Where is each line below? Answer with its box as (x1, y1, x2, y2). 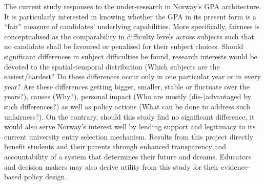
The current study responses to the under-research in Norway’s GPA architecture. (4, 1, 261, 11)
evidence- (221, 161, 250, 172)
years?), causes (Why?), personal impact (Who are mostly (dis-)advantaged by (4, 91, 252, 102)
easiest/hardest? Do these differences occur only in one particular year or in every (4, 71, 261, 82)
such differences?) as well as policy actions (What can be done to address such (4, 101, 251, 111)
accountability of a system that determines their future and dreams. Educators (4, 151, 252, 161)
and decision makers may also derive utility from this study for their (4, 161, 219, 172)
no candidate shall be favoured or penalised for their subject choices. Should (4, 41, 243, 52)
